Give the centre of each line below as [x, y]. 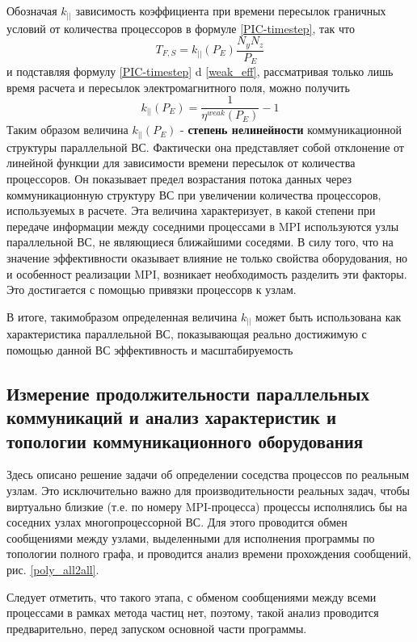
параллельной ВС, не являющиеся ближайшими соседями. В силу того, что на [200, 242]
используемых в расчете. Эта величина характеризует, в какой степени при [191, 210]
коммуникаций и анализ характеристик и [172, 417]
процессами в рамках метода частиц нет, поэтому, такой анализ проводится [193, 613]
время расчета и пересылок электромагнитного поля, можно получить [178, 87]
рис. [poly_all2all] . [53, 569]
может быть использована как [329, 316]
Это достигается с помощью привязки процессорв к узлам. [152, 290]
